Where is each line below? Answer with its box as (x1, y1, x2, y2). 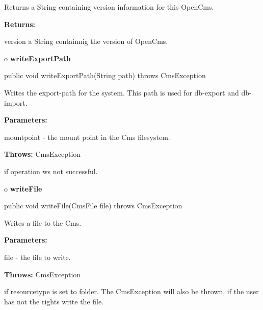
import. (4, 97, 28, 108)
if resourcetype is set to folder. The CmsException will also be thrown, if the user (4, 286, 259, 297)
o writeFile (4, 183, 42, 194)
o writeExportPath (4, 53, 71, 63)
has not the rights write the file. (4, 296, 104, 306)
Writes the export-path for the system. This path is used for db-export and (4, 87, 239, 98)
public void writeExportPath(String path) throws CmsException (4, 70, 206, 81)
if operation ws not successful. (4, 165, 98, 176)
